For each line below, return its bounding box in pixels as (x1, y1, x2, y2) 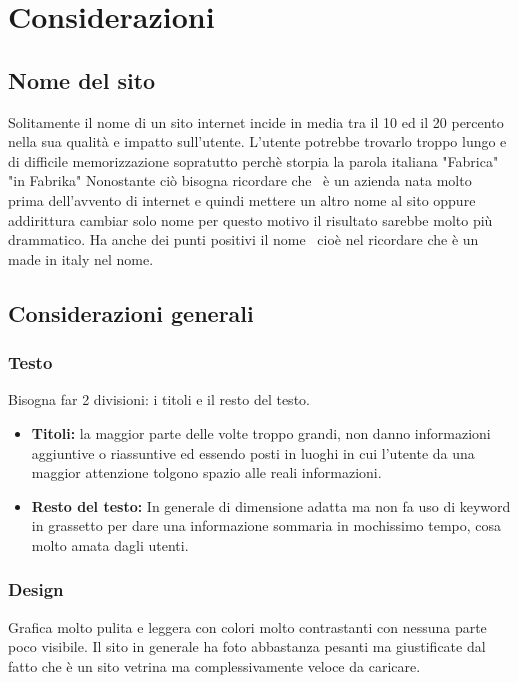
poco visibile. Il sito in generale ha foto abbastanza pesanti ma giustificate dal (8, 636, 486, 657)
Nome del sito (8, 64, 156, 95)
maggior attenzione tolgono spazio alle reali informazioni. (31, 462, 382, 483)
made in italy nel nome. (8, 248, 154, 269)
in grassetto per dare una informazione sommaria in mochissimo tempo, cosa (31, 515, 502, 536)
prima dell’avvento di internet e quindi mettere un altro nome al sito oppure (8, 189, 476, 210)
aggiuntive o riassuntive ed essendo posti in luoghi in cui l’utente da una (31, 442, 475, 463)
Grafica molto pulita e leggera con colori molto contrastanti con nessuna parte (8, 616, 487, 637)
